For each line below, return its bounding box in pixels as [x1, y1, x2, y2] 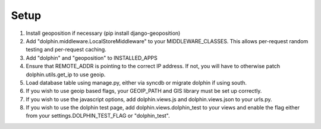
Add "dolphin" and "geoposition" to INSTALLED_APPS [26, 54, 158, 62]
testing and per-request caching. [26, 46, 106, 53]
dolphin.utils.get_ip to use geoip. [26, 71, 106, 78]
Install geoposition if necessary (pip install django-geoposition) [26, 30, 181, 37]
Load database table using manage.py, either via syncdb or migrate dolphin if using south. [26, 79, 247, 86]
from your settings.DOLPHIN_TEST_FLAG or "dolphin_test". [26, 112, 171, 120]
